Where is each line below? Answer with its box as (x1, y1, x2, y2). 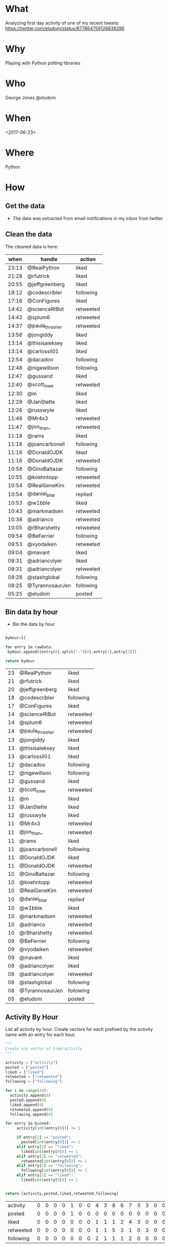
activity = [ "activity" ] (5, 1060, 58, 1065)
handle (40, 255, 58, 262)
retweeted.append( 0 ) (10, 1107, 53, 1112)
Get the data (5, 202, 45, 210)
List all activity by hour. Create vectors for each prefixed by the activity (5, 1026, 153, 1032)
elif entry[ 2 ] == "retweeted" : (16, 1153, 82, 1159)
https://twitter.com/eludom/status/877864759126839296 (5, 25, 125, 31)
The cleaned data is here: (5, 244, 59, 250)
